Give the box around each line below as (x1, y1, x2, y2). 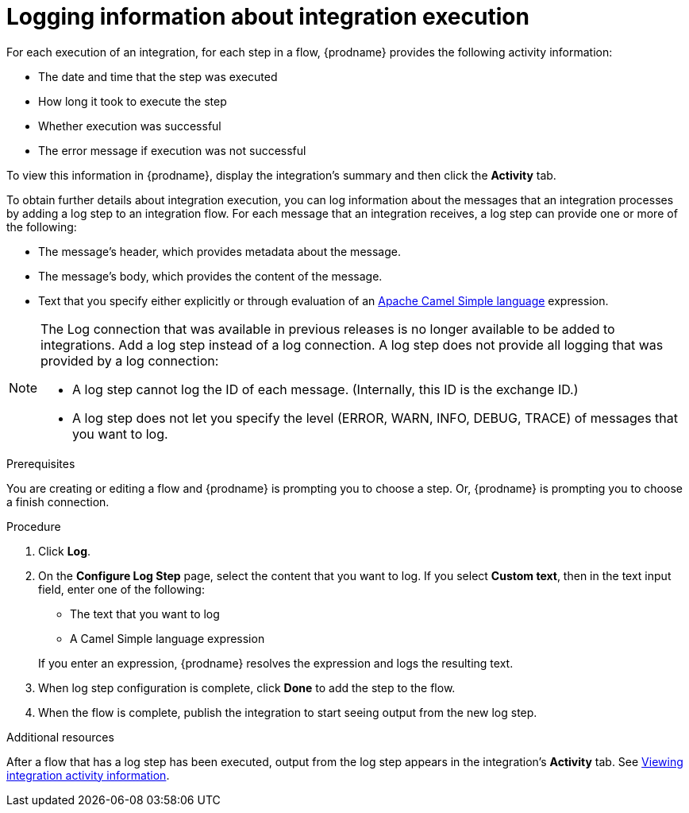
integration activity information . (6, 768, 170, 782)
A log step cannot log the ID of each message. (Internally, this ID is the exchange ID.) (72, 381, 579, 397)
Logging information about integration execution (6, 3, 529, 30)
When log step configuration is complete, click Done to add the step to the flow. (38, 680, 456, 695)
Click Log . (38, 544, 91, 558)
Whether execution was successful (38, 118, 221, 133)
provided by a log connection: (40, 352, 219, 369)
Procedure (6, 519, 61, 533)
